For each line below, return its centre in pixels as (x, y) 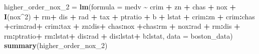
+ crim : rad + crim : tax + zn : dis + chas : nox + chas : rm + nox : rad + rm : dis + (122, 26)
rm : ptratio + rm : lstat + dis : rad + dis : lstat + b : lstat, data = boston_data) (118, 35)
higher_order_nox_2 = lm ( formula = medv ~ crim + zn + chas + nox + (120, 6)
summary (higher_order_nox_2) (56, 45)
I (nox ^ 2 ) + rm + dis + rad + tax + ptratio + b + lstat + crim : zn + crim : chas (129, 16)
